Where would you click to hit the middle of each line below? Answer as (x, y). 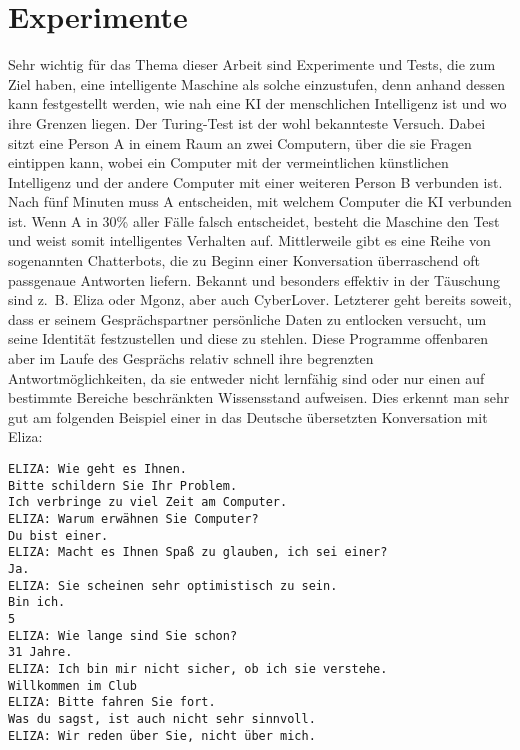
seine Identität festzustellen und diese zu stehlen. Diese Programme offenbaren (248, 338)
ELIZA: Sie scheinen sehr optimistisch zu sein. (173, 585)
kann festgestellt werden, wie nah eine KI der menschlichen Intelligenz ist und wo (257, 103)
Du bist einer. (58, 535)
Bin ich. (37, 602)
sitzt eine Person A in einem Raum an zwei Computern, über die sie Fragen (240, 142)
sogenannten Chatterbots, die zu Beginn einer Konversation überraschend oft (244, 260)
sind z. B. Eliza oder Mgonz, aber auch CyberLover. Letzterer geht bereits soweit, (260, 299)
